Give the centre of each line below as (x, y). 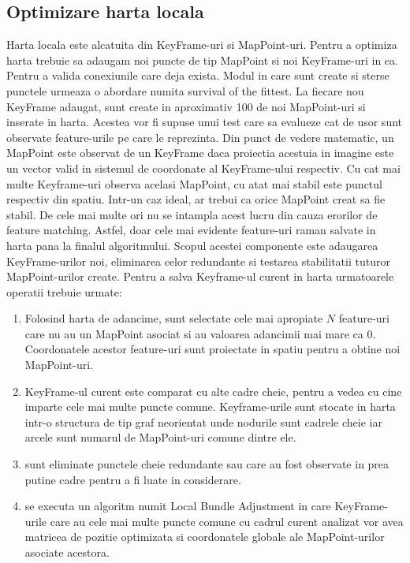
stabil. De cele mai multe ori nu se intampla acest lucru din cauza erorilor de (192, 214)
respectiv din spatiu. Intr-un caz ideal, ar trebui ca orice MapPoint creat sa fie (196, 199)
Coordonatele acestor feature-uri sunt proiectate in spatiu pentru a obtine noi (212, 349)
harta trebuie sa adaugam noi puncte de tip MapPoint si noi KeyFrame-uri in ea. (202, 60)
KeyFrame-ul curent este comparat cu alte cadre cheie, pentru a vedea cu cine (213, 391)
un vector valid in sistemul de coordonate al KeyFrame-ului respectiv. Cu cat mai (203, 168)
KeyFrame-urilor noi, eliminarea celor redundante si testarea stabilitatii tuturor (198, 261)
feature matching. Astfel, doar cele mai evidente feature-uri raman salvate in (191, 230)
